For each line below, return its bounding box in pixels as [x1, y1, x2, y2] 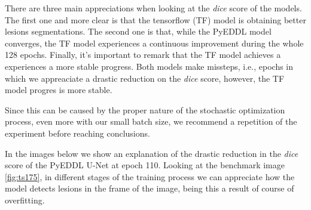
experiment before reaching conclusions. [5, 126, 150, 139]
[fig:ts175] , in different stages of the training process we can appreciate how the [5, 170, 295, 183]
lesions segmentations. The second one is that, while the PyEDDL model [5, 25, 272, 38]
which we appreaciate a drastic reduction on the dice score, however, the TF [5, 72, 285, 84]
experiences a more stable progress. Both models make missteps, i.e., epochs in [5, 60, 294, 72]
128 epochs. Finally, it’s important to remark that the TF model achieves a [5, 48, 281, 61]
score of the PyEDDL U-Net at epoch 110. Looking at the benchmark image [5, 159, 285, 171]
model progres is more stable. [5, 84, 112, 96]
